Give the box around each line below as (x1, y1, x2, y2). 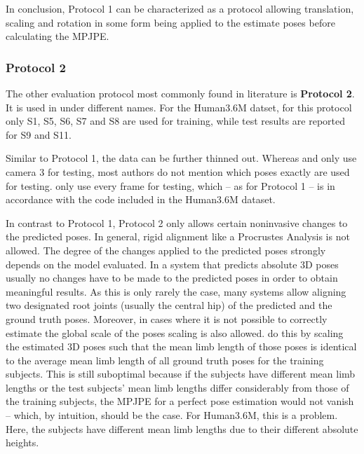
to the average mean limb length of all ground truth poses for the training (6, 352, 324, 367)
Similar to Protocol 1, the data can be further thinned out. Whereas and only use (6, 151, 357, 165)
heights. (6, 435, 39, 450)
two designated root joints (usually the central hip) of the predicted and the (6, 298, 332, 312)
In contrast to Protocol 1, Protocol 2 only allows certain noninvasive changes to (6, 215, 348, 230)
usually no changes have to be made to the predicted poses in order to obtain (6, 270, 338, 285)
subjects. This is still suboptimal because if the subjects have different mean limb (6, 366, 356, 381)
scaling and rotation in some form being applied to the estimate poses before (6, 15, 335, 29)
